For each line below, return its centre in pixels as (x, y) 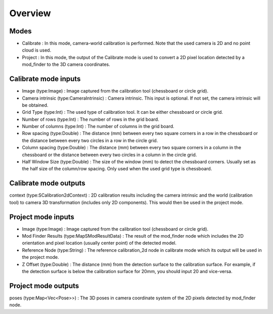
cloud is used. (37, 50)
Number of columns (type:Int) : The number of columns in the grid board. (98, 126)
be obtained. (35, 105)
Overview (30, 13)
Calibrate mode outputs (47, 183)
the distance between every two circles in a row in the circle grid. (90, 140)
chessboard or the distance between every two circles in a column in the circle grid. (109, 155)
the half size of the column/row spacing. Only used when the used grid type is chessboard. (117, 169)
